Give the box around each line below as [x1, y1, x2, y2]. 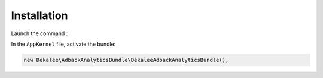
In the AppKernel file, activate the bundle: [11, 40, 116, 48]
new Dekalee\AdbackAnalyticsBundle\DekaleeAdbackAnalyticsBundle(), [23, 57, 229, 63]
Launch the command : [11, 30, 68, 37]
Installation [11, 9, 68, 22]
